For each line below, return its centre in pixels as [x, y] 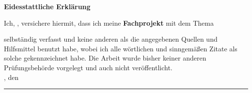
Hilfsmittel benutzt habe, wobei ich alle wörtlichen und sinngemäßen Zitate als [121, 48]
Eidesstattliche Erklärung [47, 6]
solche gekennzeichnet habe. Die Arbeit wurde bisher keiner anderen [105, 58]
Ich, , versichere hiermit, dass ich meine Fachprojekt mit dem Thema [109, 23]
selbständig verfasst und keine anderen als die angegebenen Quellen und [111, 39]
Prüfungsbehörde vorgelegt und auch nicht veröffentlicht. [88, 67]
